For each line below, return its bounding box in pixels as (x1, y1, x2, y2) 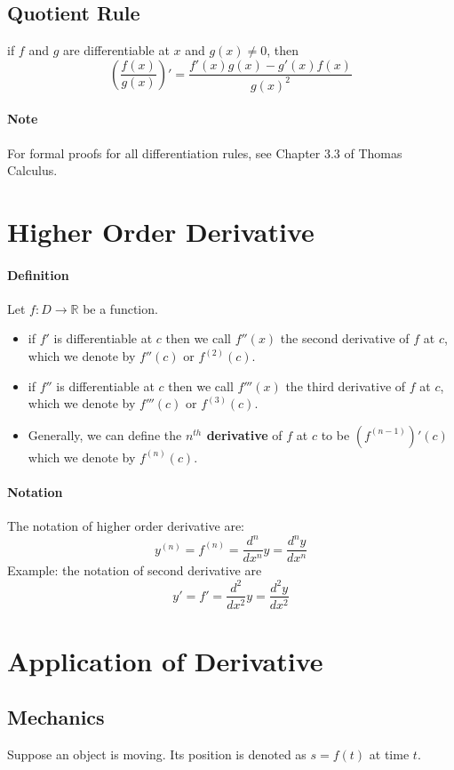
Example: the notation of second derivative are (7, 561, 262, 580)
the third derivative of (285, 376, 406, 395)
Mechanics (7, 703, 105, 731)
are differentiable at (62, 41, 170, 60)
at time (369, 745, 410, 764)
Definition (7, 265, 69, 284)
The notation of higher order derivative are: (7, 517, 244, 535)
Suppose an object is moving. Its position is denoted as (7, 745, 307, 764)
